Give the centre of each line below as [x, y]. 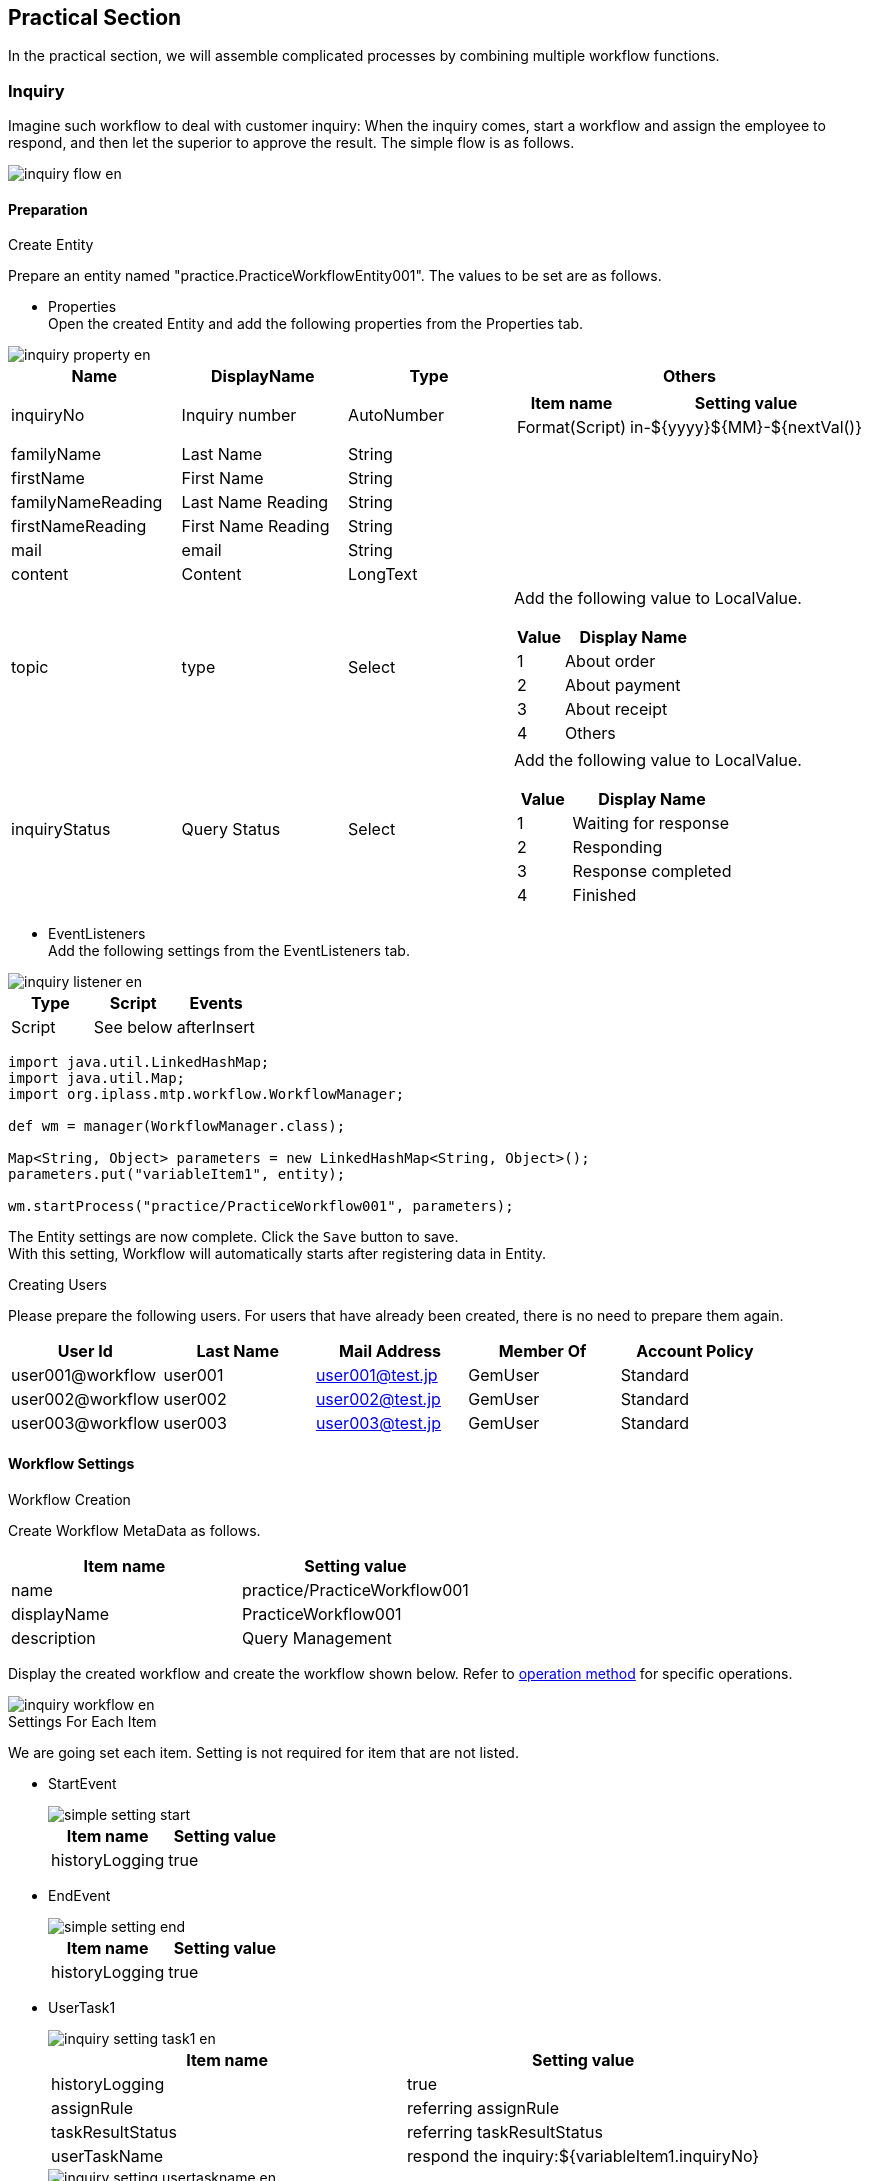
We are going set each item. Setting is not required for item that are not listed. [263, 1752]
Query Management [316, 1637]
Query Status [231, 829]
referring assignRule [483, 2107]
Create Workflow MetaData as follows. [134, 1530]
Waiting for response [650, 823]
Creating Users [57, 1285]
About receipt [616, 709]
